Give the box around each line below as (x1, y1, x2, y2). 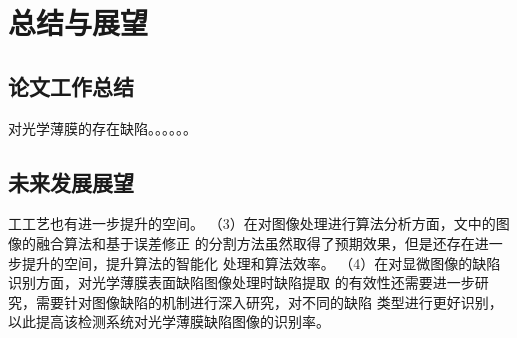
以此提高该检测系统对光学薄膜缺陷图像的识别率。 (8, 311, 330, 332)
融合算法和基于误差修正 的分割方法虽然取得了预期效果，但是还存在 (35, 232, 475, 253)
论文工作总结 (8, 70, 134, 101)
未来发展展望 (8, 166, 134, 197)
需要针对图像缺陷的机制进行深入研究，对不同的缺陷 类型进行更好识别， (35, 291, 503, 312)
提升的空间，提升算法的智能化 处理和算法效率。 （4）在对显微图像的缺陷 (21, 252, 501, 273)
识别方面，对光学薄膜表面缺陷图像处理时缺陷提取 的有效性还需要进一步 (8, 272, 475, 293)
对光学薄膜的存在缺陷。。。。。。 (8, 117, 197, 138)
